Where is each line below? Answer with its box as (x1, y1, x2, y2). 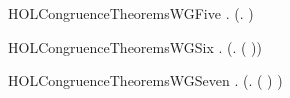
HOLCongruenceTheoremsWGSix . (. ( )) (8, 36, 263, 57)
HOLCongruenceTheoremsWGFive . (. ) (8, 3, 254, 23)
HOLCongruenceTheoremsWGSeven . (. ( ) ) (8, 70, 283, 91)
